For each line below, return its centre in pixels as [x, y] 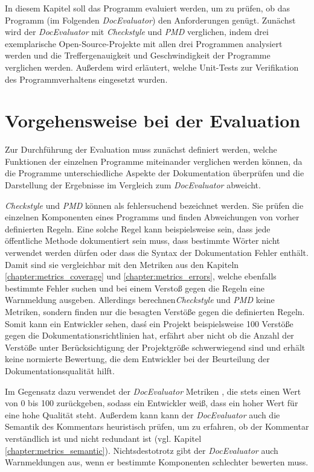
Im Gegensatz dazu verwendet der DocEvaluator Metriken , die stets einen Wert [153, 391]
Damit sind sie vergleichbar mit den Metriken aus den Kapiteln [122, 264]
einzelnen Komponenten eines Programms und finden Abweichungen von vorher [152, 217]
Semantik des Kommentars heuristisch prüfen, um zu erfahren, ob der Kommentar [157, 426]
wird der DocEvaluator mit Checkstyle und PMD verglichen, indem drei [137, 32]
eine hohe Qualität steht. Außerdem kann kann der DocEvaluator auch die [143, 414]
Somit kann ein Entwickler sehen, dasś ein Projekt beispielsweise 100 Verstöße [149, 323]
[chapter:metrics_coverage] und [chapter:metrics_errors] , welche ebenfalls [141, 276]
